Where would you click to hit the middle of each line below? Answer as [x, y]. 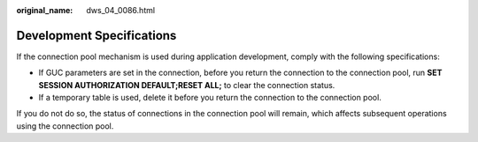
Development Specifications [96, 35]
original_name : [45, 10]
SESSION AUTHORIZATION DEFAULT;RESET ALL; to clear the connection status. [187, 85]
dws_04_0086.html [120, 10]
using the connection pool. [65, 126]
